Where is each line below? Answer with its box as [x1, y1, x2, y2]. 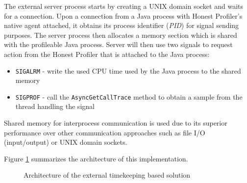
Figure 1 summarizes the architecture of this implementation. [4, 153, 188, 163]
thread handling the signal [15, 101, 95, 111]
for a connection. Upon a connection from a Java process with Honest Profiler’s [4, 10, 243, 21]
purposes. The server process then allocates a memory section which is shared [4, 29, 237, 40]
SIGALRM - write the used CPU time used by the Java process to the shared [15, 65, 241, 76]
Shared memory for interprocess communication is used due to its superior [4, 118, 227, 128]
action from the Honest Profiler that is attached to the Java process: [4, 49, 210, 59]
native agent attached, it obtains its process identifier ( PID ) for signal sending [4, 20, 239, 30]
